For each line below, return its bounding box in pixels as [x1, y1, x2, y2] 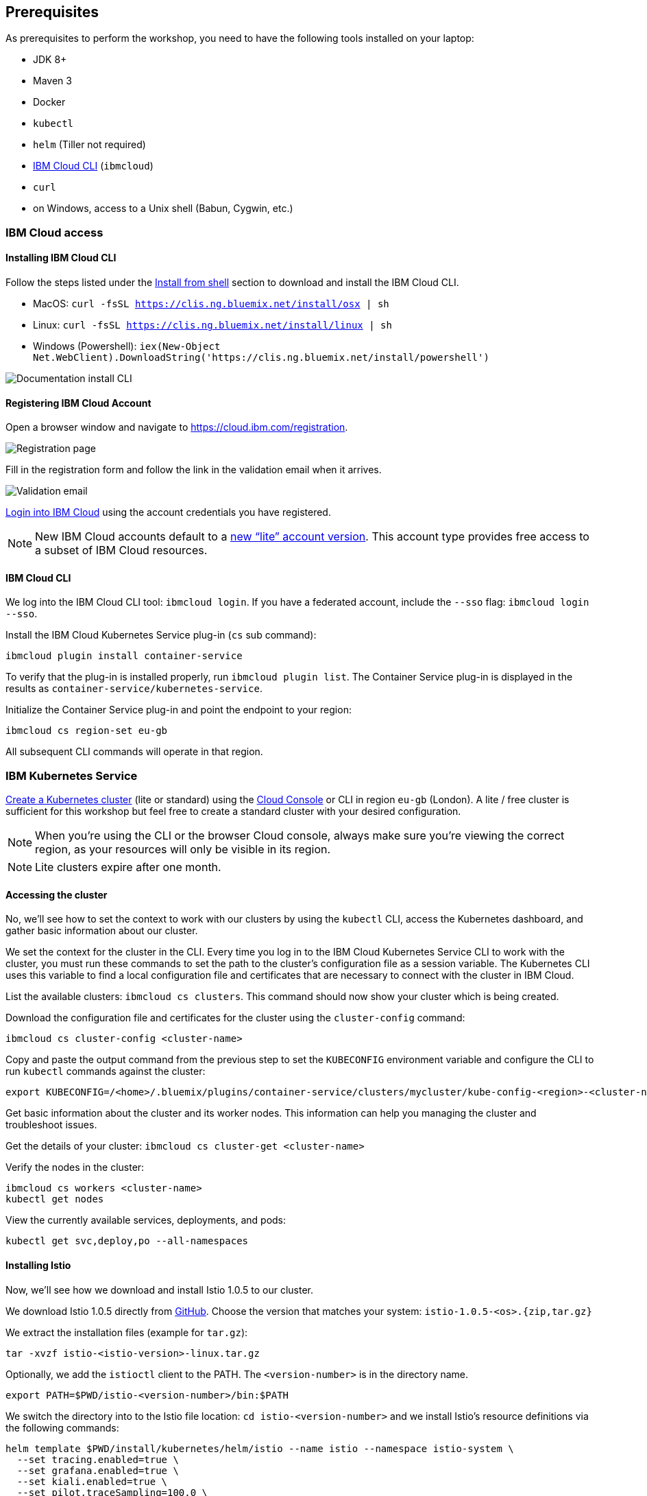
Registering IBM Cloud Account [5, 396, 151, 409]
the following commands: [5, 1421, 119, 1434]
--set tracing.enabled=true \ [16, 1453, 179, 1465]
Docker [33, 96, 66, 108]
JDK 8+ [33, 54, 67, 66]
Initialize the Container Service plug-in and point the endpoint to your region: [5, 704, 352, 716]
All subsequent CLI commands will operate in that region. [5, 746, 263, 758]
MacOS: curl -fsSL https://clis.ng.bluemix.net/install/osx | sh [33, 298, 389, 310]
